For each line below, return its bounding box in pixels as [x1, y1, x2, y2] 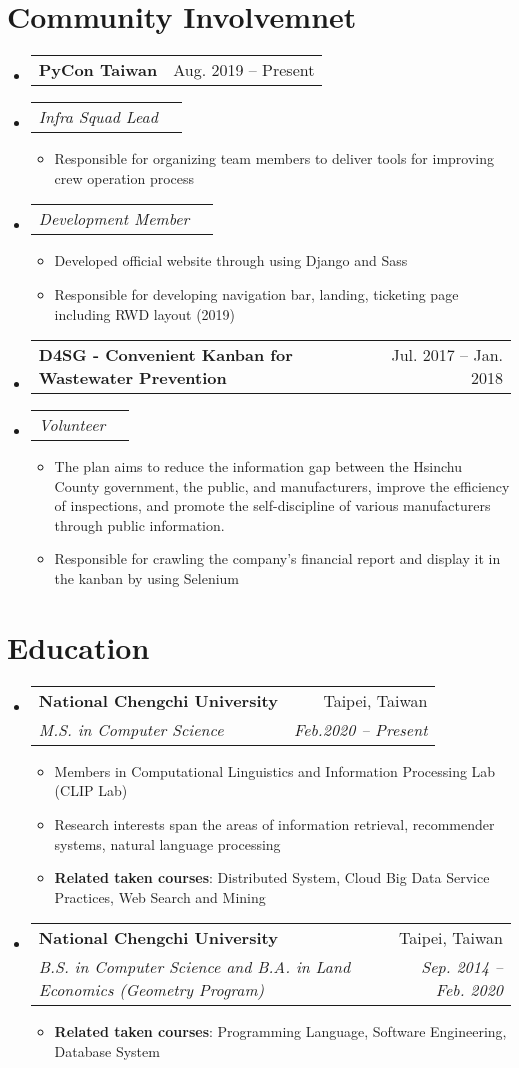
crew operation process [54, 167, 195, 188]
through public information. [54, 514, 225, 535]
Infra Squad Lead [38, 105, 158, 129]
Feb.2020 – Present [293, 717, 428, 741]
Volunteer [38, 413, 106, 437]
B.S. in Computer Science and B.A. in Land [38, 955, 351, 979]
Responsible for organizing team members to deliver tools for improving [54, 148, 494, 169]
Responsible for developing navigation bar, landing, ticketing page [54, 283, 459, 304]
